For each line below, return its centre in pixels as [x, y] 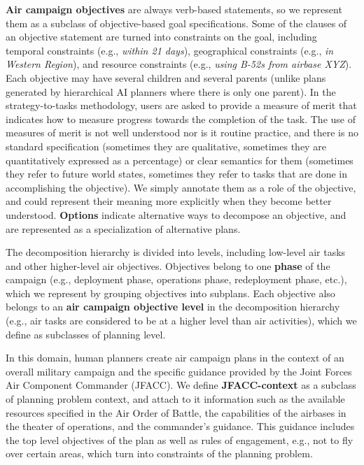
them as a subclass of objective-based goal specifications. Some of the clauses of [176, 23]
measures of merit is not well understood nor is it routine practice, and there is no [182, 133]
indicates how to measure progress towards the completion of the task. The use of [181, 119]
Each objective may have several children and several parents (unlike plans [166, 77]
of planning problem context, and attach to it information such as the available [175, 399]
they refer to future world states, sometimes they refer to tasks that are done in [176, 174]
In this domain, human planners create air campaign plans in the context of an [175, 358]
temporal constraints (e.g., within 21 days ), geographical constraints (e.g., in [170, 50]
